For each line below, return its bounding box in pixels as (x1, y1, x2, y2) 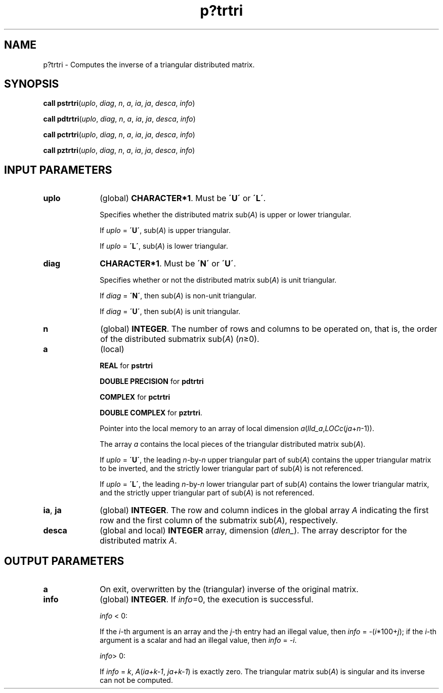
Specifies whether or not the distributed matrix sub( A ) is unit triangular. (100, 276, 337, 285)
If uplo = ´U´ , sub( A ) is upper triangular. (100, 226, 231, 235)
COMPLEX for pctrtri (100, 393, 170, 402)
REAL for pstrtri (100, 361, 153, 370)
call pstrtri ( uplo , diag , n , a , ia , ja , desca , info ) (43, 99, 195, 108)
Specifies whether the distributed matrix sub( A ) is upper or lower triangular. (100, 210, 351, 219)
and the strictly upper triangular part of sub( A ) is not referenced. (100, 488, 315, 497)
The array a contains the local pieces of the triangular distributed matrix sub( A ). (100, 440, 366, 449)
